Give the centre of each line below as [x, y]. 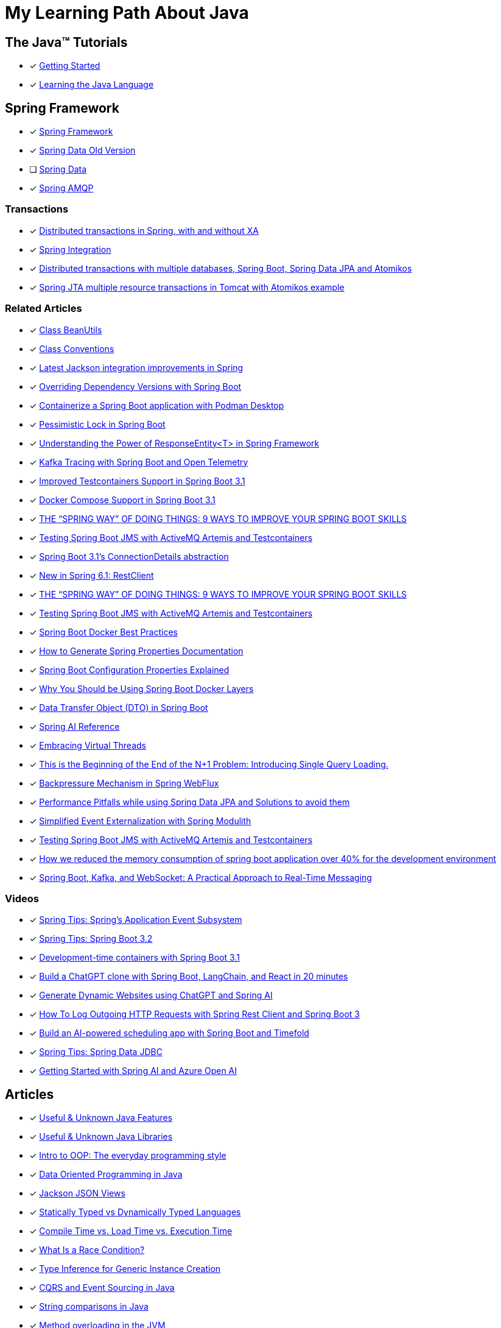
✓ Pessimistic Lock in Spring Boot [97, 424]
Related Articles [44, 309]
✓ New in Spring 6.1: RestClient [92, 575]
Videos [22, 898]
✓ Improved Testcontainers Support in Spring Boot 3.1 [137, 481]
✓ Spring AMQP [61, 188]
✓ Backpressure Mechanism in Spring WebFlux [124, 783]
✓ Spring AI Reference [75, 726]
